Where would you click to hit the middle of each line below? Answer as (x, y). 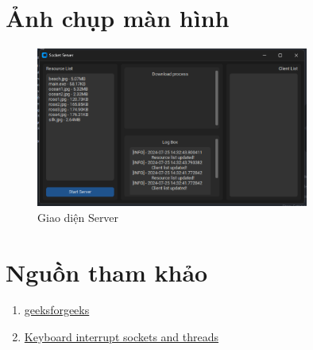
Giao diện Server (78, 217)
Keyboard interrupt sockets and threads (122, 337)
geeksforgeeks (57, 310)
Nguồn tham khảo (107, 272)
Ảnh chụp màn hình (118, 18)
